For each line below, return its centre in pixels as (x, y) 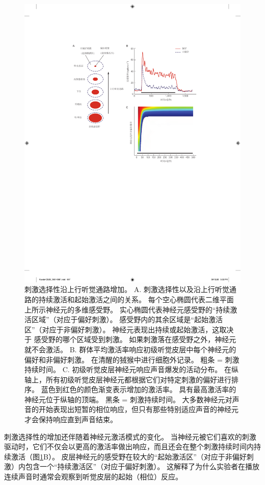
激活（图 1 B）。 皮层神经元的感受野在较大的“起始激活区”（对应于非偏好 (129, 456)
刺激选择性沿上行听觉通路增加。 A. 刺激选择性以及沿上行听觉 (127, 289)
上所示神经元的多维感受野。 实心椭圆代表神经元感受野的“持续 (127, 309)
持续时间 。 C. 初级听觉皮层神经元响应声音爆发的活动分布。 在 (128, 369)
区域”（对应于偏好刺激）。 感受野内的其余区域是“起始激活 (127, 319)
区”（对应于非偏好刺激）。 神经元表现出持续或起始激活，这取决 (129, 329)
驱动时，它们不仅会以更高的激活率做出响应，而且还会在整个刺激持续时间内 (129, 446)
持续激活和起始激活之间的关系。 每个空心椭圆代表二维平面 (136, 299)
